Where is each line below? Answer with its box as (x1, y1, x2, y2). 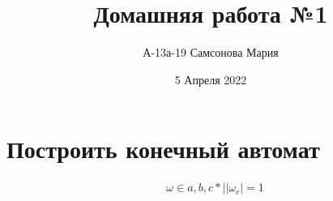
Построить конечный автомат (6, 132, 320, 165)
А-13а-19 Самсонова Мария (143, 44, 279, 61)
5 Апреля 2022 (174, 71, 247, 88)
